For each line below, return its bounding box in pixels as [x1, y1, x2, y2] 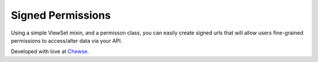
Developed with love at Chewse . [11, 48, 90, 55]
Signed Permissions [11, 9, 111, 22]
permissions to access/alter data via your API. [11, 37, 122, 44]
